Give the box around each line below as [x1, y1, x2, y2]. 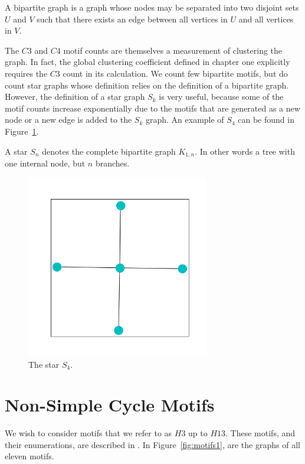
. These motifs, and [225, 427, 296, 439]
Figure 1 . [5, 125, 39, 137]
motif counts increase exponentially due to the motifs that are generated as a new [5, 102, 300, 114]
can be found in [238, 113, 294, 126]
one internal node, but [5, 156, 86, 169]
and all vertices [238, 12, 294, 25]
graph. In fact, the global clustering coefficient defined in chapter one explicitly [5, 55, 290, 68]
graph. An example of [145, 113, 224, 126]
